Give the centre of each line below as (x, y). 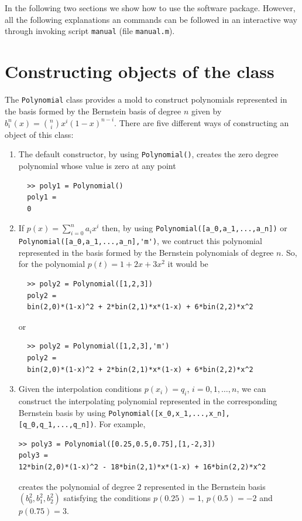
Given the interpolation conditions (80, 389)
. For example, (120, 424)
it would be (188, 264)
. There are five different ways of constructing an (202, 122)
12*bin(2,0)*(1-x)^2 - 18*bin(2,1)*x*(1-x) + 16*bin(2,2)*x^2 (142, 467)
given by (207, 111)
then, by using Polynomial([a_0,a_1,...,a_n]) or (195, 228)
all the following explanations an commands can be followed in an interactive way (151, 19)
